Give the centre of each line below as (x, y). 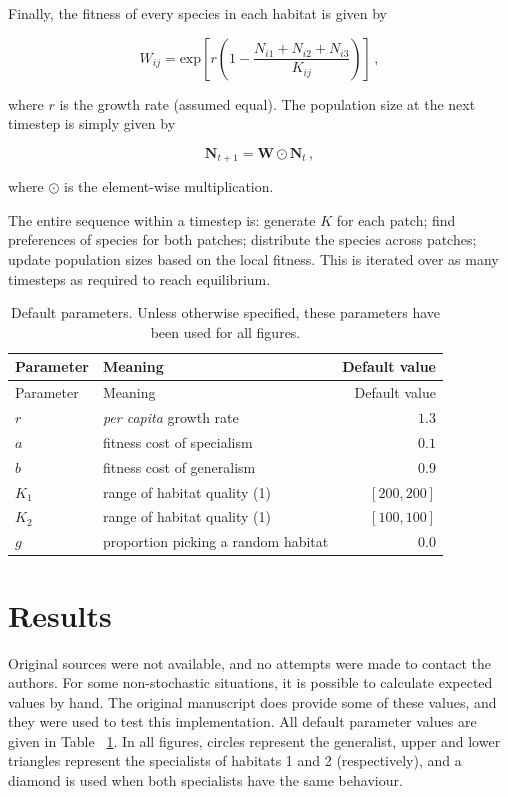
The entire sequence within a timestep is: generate (162, 219)
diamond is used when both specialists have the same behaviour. (205, 780)
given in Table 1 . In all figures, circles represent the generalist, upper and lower (254, 740)
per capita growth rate (170, 417)
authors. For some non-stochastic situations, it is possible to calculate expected (250, 682)
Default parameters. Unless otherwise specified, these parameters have (225, 312)
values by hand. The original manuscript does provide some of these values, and (252, 701)
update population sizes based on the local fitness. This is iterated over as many (253, 259)
